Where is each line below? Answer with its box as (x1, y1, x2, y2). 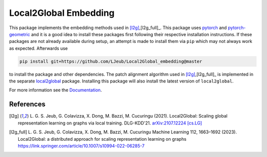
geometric (9, 31, 30, 37)
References (9, 100, 45, 109)
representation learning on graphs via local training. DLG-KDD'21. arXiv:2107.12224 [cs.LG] (18, 120, 202, 126)
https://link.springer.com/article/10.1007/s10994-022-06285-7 (18, 143, 145, 149)
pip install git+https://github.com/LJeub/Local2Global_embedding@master (19, 58, 202, 64)
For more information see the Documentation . (9, 87, 102, 93)
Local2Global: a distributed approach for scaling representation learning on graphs (18, 136, 186, 142)
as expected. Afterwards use (9, 45, 68, 51)
